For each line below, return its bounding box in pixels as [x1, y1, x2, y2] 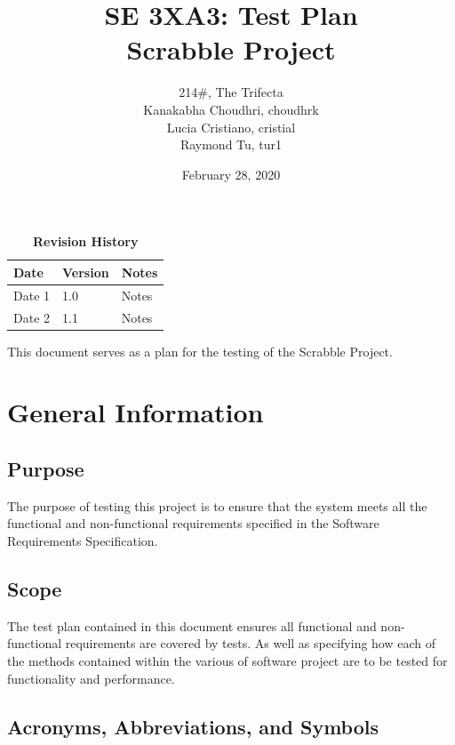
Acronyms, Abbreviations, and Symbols [7, 712, 379, 740]
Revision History [32, 232, 139, 251]
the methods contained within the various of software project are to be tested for [7, 652, 448, 669]
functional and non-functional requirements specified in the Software [7, 514, 379, 533]
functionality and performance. [7, 669, 175, 687]
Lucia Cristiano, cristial [166, 117, 296, 136]
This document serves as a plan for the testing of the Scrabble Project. [7, 341, 393, 360]
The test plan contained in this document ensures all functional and [7, 616, 377, 635]
